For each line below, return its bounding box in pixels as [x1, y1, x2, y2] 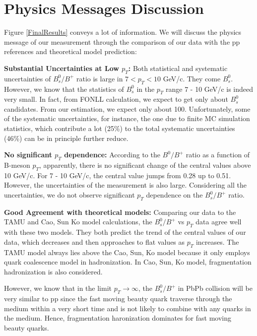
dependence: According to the [64, 149, 160, 160]
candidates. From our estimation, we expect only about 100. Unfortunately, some [4, 103, 251, 114]
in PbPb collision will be [178, 283, 253, 293]
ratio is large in [76, 73, 123, 83]
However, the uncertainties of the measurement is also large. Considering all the [4, 180, 247, 190]
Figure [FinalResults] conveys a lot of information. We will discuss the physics [4, 27, 242, 37]
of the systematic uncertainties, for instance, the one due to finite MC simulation [4, 113, 250, 124]
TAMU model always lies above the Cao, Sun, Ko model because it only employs [4, 247, 250, 257]
